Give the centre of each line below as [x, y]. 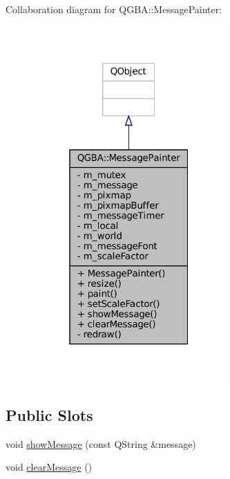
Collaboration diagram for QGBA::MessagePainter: [114, 9]
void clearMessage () [49, 467]
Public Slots [49, 414]
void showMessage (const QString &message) [101, 443]
